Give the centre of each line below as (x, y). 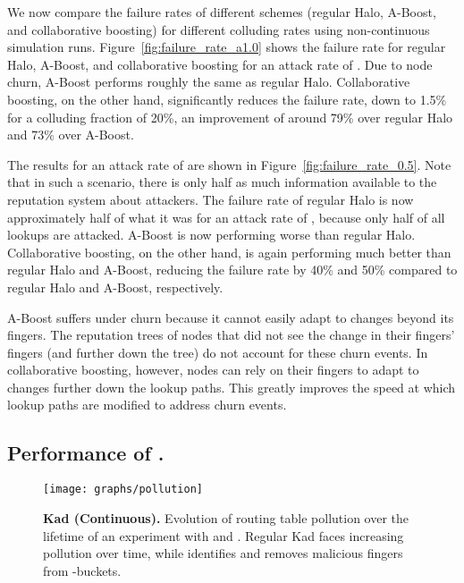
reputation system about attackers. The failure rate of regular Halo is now (211, 199)
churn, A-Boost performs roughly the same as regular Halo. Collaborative (209, 82)
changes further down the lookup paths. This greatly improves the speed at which (232, 387)
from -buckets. (82, 570)
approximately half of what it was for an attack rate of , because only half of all (226, 217)
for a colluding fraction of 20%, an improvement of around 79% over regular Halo (230, 117)
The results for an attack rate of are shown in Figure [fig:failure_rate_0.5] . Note (229, 164)
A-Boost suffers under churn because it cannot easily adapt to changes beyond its (231, 317)
